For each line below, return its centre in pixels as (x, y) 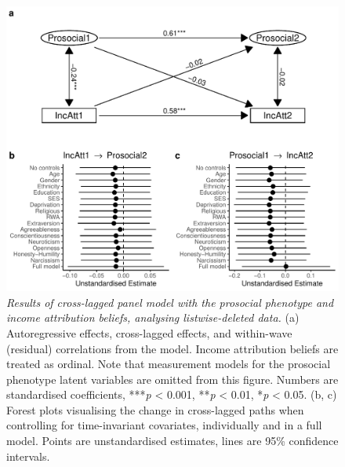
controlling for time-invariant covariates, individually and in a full (164, 425)
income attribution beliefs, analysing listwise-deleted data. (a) (153, 317)
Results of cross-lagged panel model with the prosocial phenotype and (170, 302)
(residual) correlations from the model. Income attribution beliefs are (172, 348)
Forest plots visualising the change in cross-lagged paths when (155, 409)
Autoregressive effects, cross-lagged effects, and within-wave (149, 332)
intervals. (28, 456)
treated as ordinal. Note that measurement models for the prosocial (169, 364)
